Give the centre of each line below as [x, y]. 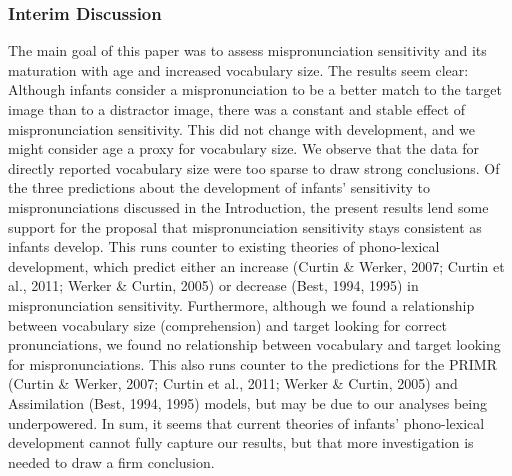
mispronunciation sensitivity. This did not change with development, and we [242, 128]
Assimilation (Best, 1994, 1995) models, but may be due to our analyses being [248, 402]
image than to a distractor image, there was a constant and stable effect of [236, 109]
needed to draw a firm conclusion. [111, 461]
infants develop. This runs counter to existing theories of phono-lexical [224, 246]
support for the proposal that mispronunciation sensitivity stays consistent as [245, 226]
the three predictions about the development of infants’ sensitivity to [219, 187]
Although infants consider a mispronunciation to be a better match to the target [255, 89]
